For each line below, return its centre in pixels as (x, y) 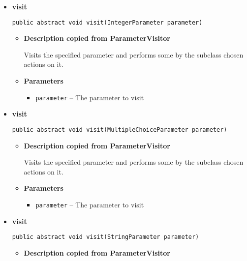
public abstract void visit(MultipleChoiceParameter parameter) (120, 130)
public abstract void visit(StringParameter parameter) (106, 237)
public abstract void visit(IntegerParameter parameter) (107, 22)
